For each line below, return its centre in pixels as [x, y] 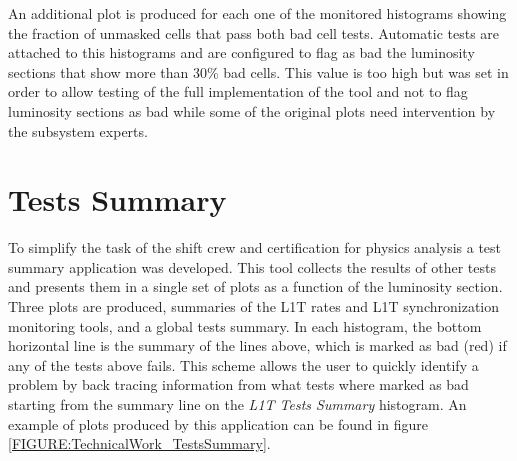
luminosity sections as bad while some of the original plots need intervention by [252, 110]
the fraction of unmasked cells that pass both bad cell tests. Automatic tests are [254, 32]
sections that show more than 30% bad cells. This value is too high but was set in [258, 71]
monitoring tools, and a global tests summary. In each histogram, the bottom [245, 325]
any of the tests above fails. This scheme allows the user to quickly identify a [243, 364]
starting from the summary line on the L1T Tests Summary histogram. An [237, 404]
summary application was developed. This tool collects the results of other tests [252, 266]
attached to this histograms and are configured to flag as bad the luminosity [241, 52]
